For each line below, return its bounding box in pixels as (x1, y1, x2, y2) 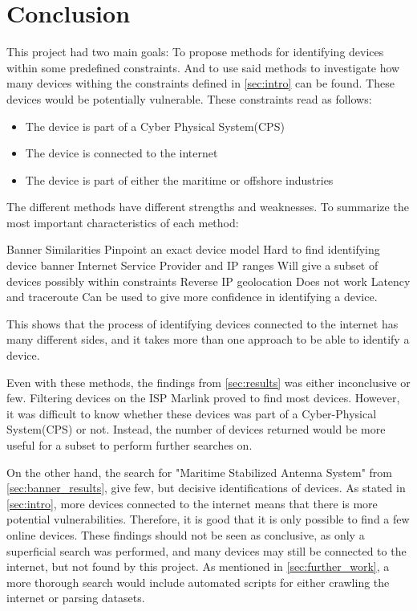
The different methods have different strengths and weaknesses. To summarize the (6, 198, 409, 215)
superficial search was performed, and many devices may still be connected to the (6, 542, 407, 559)
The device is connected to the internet (25, 145, 218, 161)
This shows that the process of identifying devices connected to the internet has (6, 315, 399, 332)
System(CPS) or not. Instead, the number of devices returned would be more (6, 421, 386, 438)
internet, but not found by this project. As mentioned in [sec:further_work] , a (6, 558, 390, 575)
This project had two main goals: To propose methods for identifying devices (6, 43, 384, 60)
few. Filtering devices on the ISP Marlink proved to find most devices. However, (6, 389, 400, 406)
